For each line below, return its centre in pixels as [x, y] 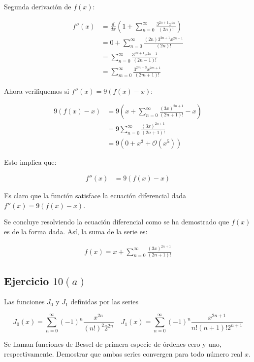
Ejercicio [27, 281]
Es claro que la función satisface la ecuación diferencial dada [95, 196]
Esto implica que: [30, 162]
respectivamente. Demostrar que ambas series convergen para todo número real [123, 353]
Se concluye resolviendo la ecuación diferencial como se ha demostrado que [117, 222]
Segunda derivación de [38, 6]
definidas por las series [105, 302]
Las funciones [24, 302]
